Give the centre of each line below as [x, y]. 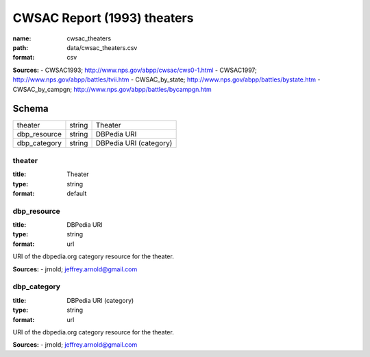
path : [21, 47]
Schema [31, 109]
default [77, 193]
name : [22, 38]
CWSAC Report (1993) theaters [103, 18]
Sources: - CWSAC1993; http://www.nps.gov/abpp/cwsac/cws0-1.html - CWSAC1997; [135, 70]
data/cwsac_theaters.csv [102, 47]
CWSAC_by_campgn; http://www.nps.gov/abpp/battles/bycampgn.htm [112, 89]
